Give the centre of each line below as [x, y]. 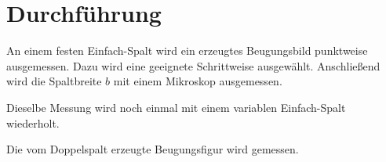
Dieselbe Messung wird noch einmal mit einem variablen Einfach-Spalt [176, 107]
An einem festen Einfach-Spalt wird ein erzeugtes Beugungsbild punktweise [187, 50]
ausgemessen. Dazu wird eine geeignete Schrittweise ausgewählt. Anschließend [193, 65]
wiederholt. [33, 122]
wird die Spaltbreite [54, 81]
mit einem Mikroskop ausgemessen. [198, 81]
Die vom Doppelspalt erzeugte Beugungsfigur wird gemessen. [153, 149]
